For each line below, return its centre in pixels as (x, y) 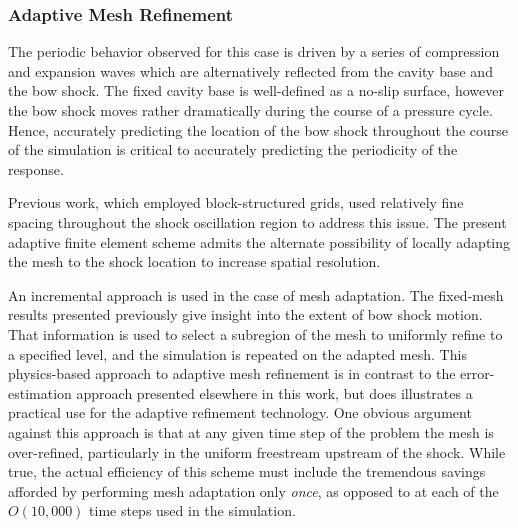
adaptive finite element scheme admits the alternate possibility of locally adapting (259, 241)
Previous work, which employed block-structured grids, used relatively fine (236, 202)
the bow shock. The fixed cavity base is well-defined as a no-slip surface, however (256, 90)
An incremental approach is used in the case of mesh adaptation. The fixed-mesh (256, 294)
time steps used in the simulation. (192, 510)
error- (477, 373)
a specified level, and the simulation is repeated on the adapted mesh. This (237, 353)
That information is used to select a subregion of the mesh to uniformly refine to (255, 333)
